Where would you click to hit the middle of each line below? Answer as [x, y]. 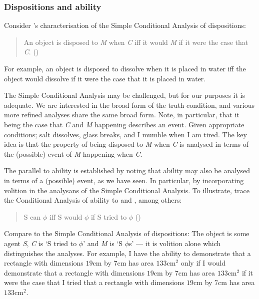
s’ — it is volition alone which [175, 243]
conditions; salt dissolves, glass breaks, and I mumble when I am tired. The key [125, 134]
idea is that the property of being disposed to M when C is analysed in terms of [126, 144]
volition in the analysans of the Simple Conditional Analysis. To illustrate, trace [127, 190]
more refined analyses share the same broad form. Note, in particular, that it [122, 115]
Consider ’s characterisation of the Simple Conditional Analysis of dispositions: [125, 25]
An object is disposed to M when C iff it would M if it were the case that [136, 42]
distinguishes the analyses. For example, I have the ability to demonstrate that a [127, 253]
